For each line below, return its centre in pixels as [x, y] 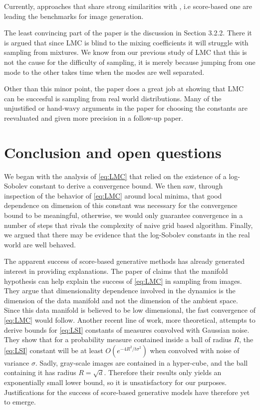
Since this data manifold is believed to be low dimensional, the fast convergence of [130, 310]
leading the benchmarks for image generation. [74, 16]
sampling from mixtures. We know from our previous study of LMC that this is [126, 52]
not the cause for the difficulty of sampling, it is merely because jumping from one [130, 62]
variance [17, 362]
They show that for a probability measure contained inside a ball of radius [118, 339]
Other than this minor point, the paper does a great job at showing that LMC [124, 89]
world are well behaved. [40, 244]
